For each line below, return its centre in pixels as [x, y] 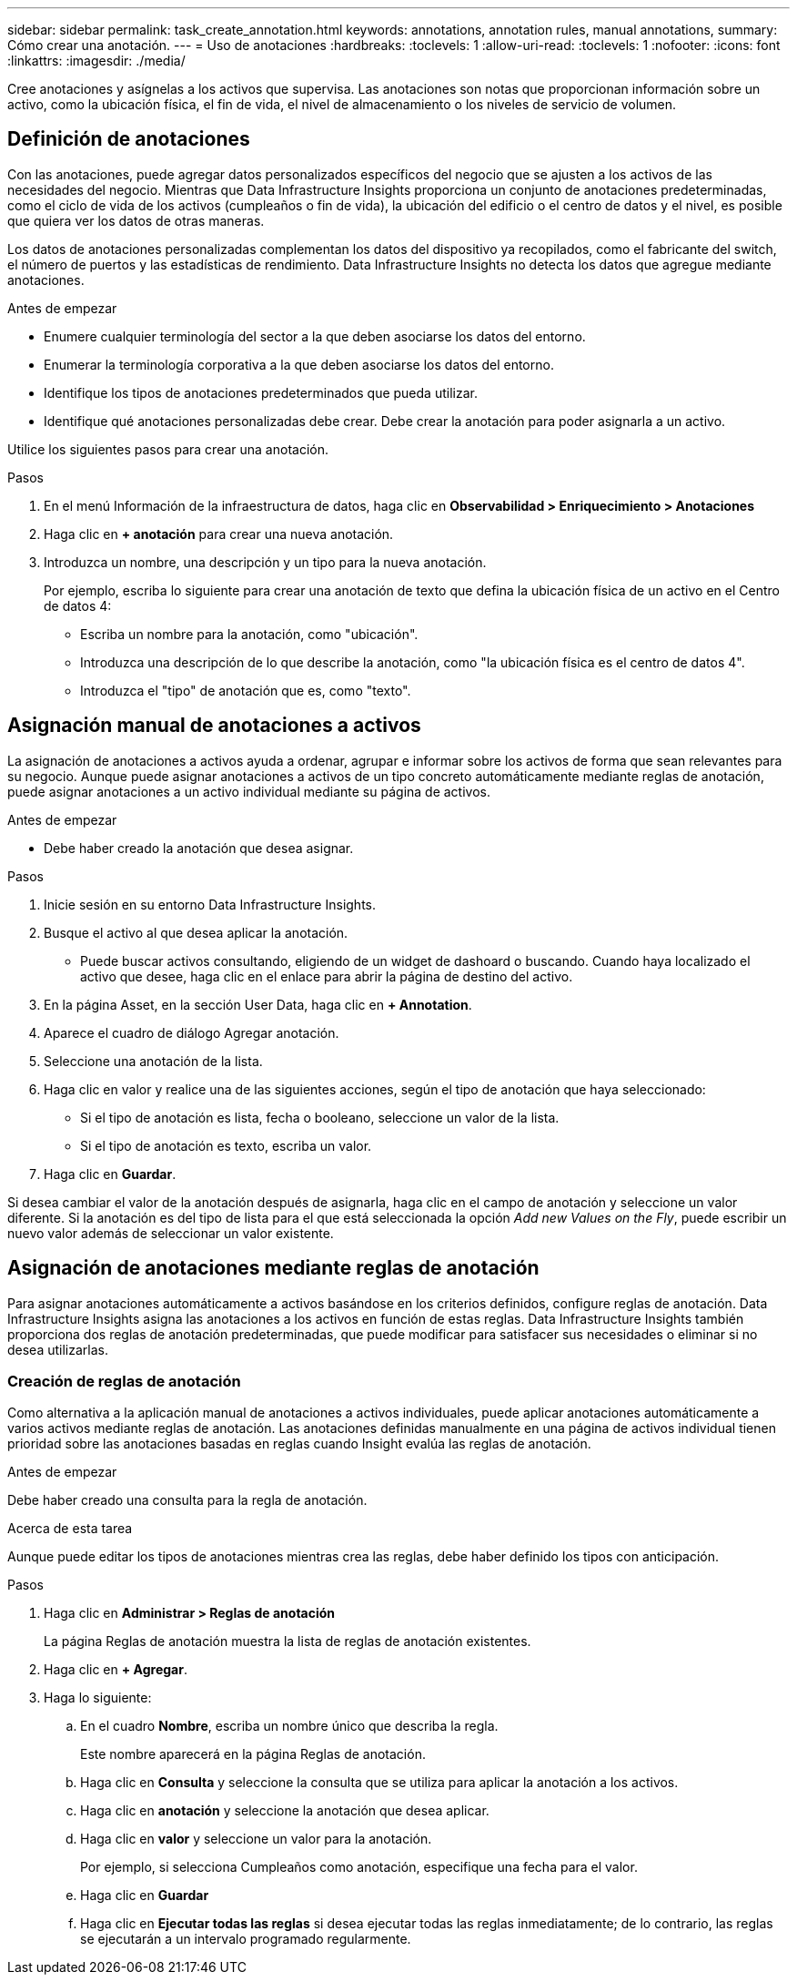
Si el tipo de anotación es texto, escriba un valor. [226, 1145]
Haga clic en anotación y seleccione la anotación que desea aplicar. [285, 1811]
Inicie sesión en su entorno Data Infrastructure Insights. [210, 904]
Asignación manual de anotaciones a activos [214, 726]
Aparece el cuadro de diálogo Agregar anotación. [192, 1032]
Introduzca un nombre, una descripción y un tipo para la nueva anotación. [265, 562]
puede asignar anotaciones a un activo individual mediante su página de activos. [249, 791]
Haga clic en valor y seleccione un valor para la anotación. [256, 1839]
